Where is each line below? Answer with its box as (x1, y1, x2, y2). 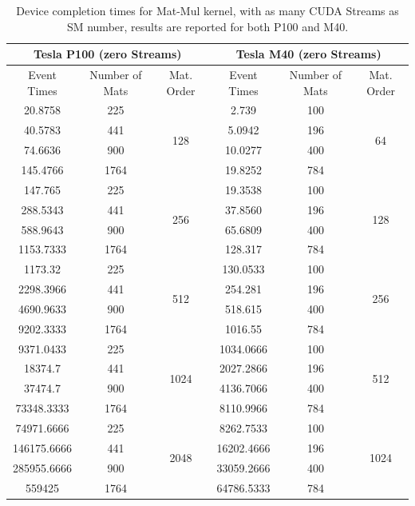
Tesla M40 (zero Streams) (235, 46, 381, 62)
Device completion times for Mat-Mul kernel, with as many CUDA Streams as (16, 2, 399, 18)
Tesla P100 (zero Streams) (33, 46, 182, 62)
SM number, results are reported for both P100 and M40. (66, 18, 349, 34)
